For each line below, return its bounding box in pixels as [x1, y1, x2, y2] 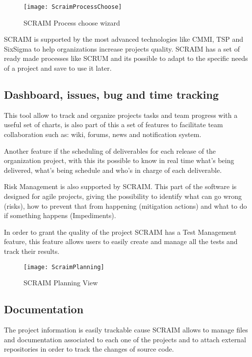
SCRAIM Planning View [24, 277, 98, 288]
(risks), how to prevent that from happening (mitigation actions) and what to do [4, 200, 247, 211]
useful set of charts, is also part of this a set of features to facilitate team [4, 119, 223, 130]
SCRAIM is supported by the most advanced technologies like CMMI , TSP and [4, 34, 244, 44]
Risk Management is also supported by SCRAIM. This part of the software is [4, 181, 237, 192]
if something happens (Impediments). [4, 210, 116, 220]
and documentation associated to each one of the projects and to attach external [4, 334, 246, 344]
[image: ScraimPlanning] [24, 263, 104, 271]
